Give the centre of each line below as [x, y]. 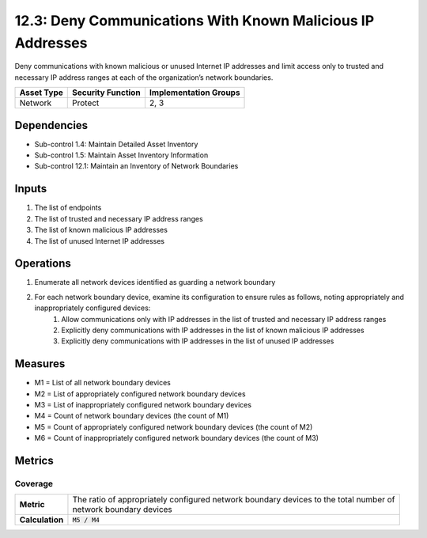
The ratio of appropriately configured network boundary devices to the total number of [234, 500]
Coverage [34, 484]
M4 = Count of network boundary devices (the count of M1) [132, 416]
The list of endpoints [68, 208]
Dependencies [51, 125]
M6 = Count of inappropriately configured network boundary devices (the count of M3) [177, 438]
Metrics [34, 461]
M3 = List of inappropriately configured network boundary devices [143, 405]
